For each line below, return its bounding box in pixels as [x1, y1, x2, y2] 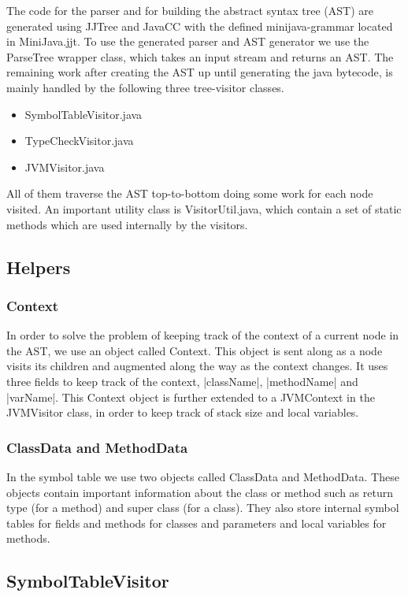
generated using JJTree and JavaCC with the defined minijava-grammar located [6, 17, 393, 34]
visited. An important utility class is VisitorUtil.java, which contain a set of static [6, 200, 402, 217]
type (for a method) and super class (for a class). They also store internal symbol [6, 499, 399, 516]
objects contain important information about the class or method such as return [6, 484, 393, 500]
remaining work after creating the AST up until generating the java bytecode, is [6, 64, 393, 80]
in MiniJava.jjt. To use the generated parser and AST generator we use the [6, 33, 369, 50]
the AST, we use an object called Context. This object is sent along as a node [6, 342, 383, 358]
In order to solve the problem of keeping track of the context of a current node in [6, 327, 399, 343]
